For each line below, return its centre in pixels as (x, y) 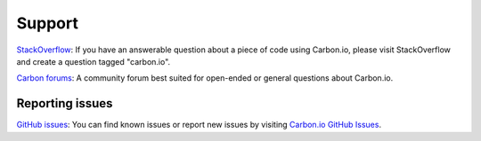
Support (48, 23)
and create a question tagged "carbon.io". (94, 61)
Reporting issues (65, 103)
